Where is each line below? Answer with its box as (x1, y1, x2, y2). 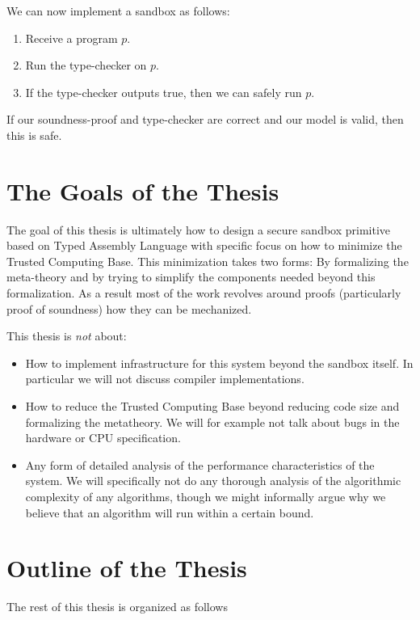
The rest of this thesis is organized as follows (6, 598, 228, 615)
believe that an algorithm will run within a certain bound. (25, 504, 314, 521)
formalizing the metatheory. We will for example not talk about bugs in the (25, 413, 400, 430)
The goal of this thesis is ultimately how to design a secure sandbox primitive (6, 221, 391, 238)
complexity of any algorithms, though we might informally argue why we (25, 488, 386, 504)
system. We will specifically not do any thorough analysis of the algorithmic (25, 472, 401, 489)
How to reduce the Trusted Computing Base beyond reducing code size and (25, 398, 400, 415)
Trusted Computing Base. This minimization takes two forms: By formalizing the (6, 252, 409, 269)
